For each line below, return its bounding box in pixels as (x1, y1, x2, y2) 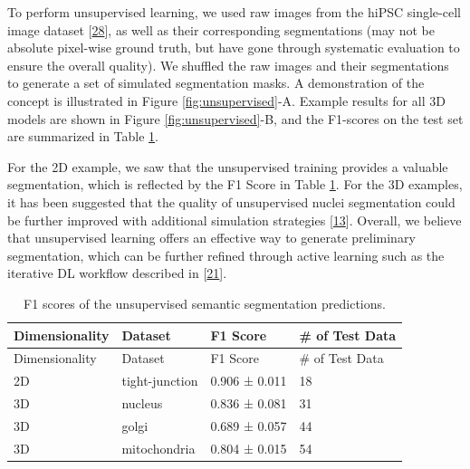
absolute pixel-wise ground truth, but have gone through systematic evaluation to (7, 38, 460, 57)
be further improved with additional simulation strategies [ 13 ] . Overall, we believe (7, 210, 462, 229)
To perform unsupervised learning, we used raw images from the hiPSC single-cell (7, 3, 461, 21)
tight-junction (121, 371, 198, 390)
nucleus (121, 394, 163, 413)
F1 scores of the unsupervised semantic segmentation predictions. (24, 293, 386, 312)
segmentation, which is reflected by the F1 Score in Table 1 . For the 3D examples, (7, 175, 463, 194)
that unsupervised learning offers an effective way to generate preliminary (7, 228, 416, 247)
